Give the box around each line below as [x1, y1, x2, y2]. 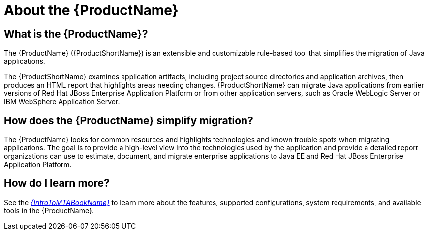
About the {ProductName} [4, 2, 179, 19]
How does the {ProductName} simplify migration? [4, 114, 253, 127]
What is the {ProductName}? [4, 28, 148, 40]
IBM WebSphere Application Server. [4, 97, 120, 106]
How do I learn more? [4, 177, 110, 190]
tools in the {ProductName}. [4, 206, 94, 215]
